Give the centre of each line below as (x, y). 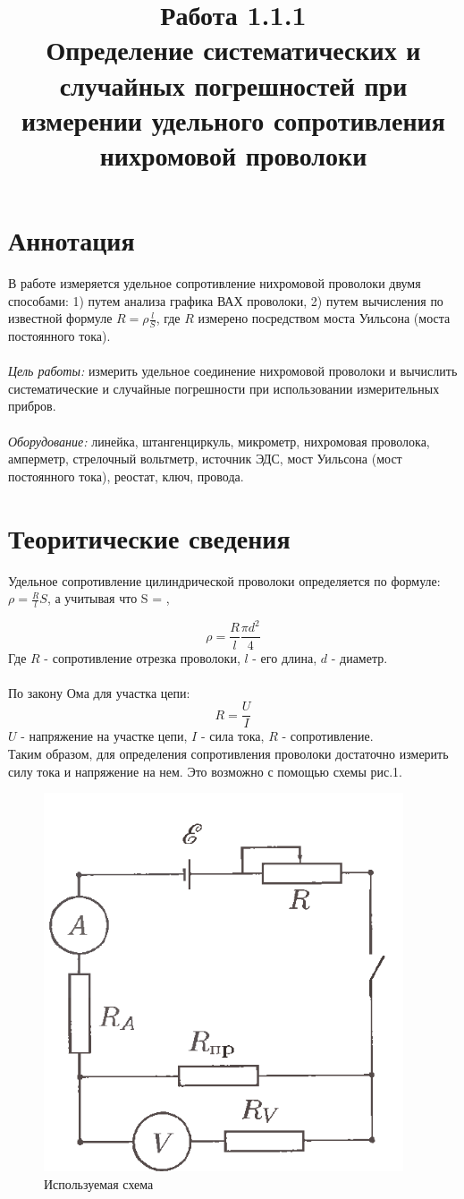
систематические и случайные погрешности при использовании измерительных (224, 388)
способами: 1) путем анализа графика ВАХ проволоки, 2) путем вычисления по (226, 300)
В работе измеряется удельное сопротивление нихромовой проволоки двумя (215, 283)
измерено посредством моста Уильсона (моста (324, 318)
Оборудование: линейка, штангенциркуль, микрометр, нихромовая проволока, (219, 441)
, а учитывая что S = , (108, 598)
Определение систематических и (233, 50)
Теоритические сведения (149, 537)
